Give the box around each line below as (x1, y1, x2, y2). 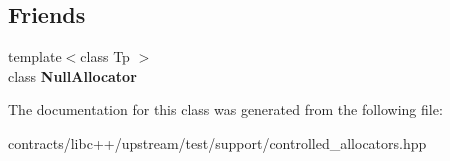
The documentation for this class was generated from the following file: (8, 99, 443, 120)
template (8, 46, 62, 67)
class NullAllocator (8, 65, 137, 86)
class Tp (80, 46, 130, 67)
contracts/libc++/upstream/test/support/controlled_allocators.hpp (8, 132, 427, 153)
